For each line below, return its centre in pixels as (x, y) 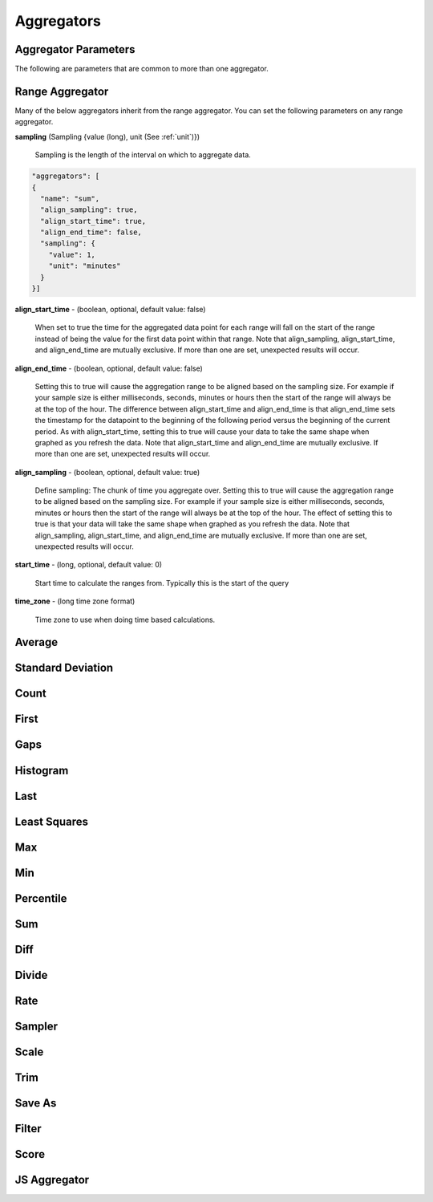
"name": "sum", (70, 198)
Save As (36, 1103)
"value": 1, (72, 254)
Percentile (41, 898)
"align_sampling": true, (89, 210)
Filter (28, 1129)
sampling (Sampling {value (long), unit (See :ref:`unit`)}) (107, 136)
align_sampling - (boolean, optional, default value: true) (107, 472)
